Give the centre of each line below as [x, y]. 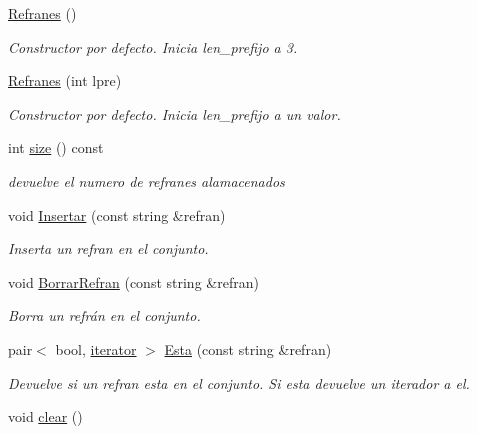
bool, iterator [96, 348]
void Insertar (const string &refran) [117, 214]
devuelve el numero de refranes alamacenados [146, 180]
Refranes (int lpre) [65, 80]
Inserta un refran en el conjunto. [108, 248]
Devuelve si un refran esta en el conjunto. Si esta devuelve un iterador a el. [239, 382]
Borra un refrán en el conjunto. [104, 315]
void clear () [45, 416]
